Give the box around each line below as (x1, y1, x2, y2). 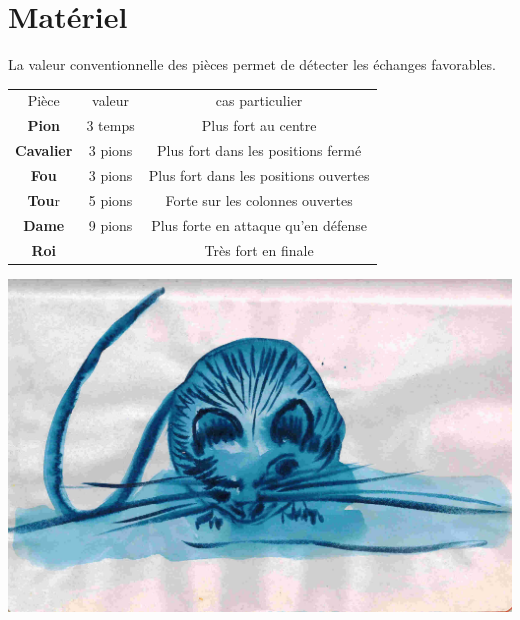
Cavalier (15, 140, 73, 161)
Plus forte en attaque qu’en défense (151, 214, 368, 235)
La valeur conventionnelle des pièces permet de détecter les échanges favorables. (8, 54, 496, 75)
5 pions (88, 189, 133, 210)
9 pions (88, 214, 133, 235)
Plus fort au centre (201, 115, 317, 136)
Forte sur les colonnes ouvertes (165, 189, 353, 210)
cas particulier (215, 90, 303, 111)
